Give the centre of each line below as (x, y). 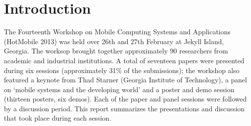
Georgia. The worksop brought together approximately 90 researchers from (116, 51)
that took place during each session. (58, 118)
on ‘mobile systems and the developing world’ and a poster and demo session (119, 89)
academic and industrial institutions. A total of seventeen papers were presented (124, 60)
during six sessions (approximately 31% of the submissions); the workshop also (122, 70)
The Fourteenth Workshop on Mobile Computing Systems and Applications (117, 32)
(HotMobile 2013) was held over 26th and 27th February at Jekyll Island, (114, 41)
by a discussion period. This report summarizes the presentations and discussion (124, 108)
